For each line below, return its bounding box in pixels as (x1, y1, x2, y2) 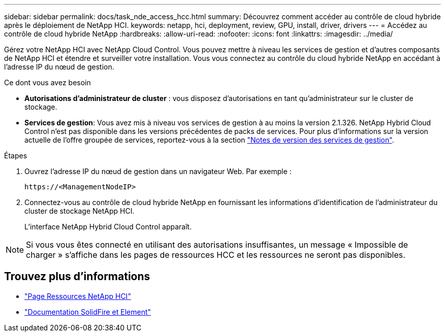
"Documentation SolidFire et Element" (24, 307, 151, 316)
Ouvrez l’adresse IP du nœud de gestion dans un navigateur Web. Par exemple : (24, 167, 292, 176)
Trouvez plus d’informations (4, 270, 150, 283)
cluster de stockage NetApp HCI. (24, 207, 135, 215)
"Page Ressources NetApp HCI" (24, 291, 131, 300)
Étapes (4, 151, 27, 160)
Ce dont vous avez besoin (4, 78, 91, 87)
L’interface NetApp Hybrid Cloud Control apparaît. (24, 222, 192, 231)
